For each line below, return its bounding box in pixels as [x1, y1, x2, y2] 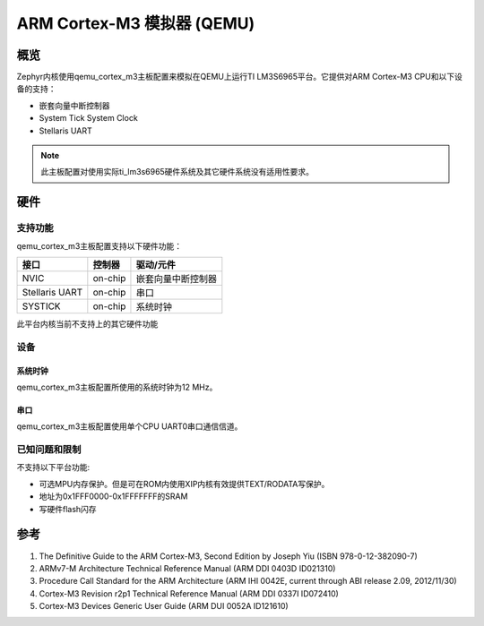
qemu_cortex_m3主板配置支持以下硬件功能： [16, 240, 183, 251]
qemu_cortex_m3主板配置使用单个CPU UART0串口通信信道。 [16, 421, 243, 432]
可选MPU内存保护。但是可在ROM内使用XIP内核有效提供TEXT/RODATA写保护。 [39, 478, 330, 489]
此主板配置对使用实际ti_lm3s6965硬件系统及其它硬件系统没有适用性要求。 [40, 167, 314, 177]
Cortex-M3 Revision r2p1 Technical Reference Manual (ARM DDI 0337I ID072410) [39, 587, 340, 599]
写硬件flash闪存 [39, 503, 98, 514]
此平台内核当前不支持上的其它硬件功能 [16, 318, 159, 329]
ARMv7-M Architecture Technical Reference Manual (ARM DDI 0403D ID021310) [39, 562, 336, 573]
